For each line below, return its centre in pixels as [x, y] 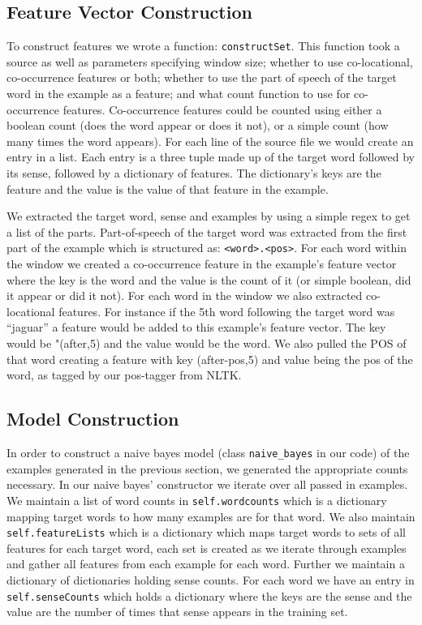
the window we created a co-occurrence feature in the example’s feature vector [202, 264]
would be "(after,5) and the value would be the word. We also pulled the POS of [207, 343]
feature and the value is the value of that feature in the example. [168, 188]
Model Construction [93, 419]
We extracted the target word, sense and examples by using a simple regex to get [209, 216]
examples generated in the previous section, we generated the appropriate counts [207, 468]
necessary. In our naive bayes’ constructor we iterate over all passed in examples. [207, 484]
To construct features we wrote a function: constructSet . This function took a [203, 46]
